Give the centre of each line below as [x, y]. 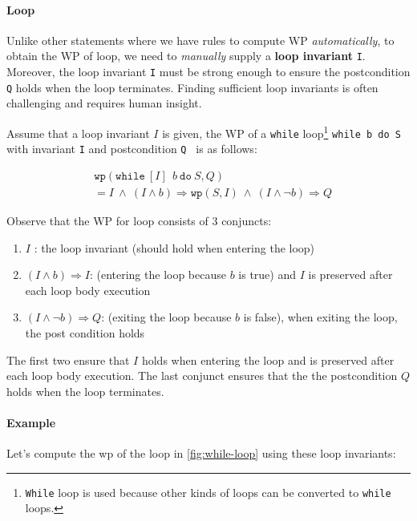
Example [31, 422]
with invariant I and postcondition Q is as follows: [132, 149]
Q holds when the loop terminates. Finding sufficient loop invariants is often [192, 87]
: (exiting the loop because [166, 317]
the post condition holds [85, 332]
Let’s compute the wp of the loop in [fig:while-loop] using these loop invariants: [201, 453]
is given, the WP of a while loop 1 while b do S [281, 131]
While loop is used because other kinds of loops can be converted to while [208, 492]
